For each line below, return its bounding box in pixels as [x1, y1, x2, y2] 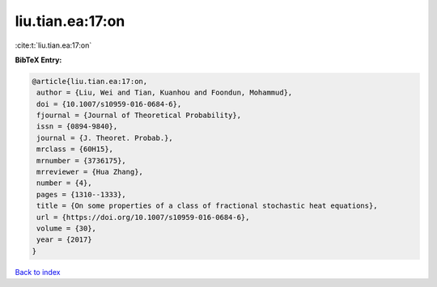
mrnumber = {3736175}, [36, 156, 127, 165]
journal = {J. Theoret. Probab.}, [36, 133, 173, 142]
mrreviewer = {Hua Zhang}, [36, 167, 143, 177]
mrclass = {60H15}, [36, 145, 113, 154]
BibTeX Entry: [15, 55, 62, 65]
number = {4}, [36, 179, 92, 188]
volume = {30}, [36, 224, 97, 233]
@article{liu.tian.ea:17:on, [32, 77, 148, 86]
